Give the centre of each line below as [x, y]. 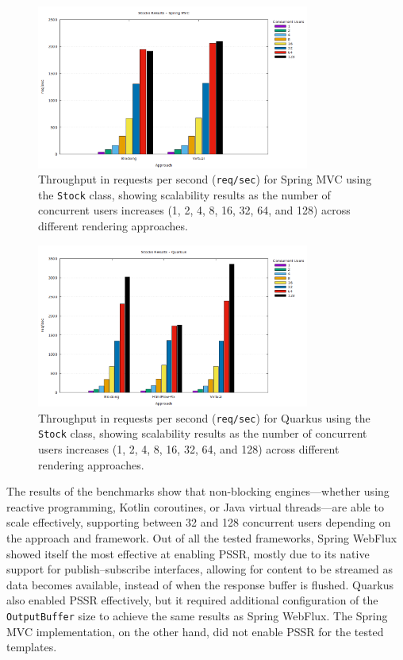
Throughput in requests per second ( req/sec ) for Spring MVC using [205, 179]
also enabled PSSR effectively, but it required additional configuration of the [192, 600]
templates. [32, 647]
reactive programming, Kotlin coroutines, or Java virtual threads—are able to [195, 506]
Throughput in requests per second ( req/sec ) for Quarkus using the [204, 417]
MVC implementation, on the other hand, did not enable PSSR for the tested [195, 631]
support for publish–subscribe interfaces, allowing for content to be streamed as [200, 569]
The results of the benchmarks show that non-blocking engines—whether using [198, 491]
